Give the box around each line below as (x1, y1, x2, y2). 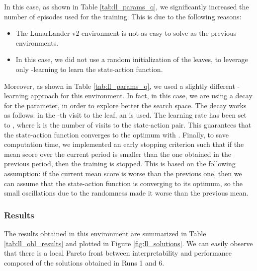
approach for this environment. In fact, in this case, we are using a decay (30, 90, 253, 101)
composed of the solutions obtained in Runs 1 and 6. (4, 257, 165, 268)
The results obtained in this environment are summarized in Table (4, 228, 206, 238)
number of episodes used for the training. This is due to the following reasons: (4, 11, 242, 21)
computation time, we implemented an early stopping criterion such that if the (4, 139, 244, 149)
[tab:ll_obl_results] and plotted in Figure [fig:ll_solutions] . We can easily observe (4, 238, 253, 248)
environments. (15, 37, 59, 48)
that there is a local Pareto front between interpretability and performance (4, 248, 232, 258)
